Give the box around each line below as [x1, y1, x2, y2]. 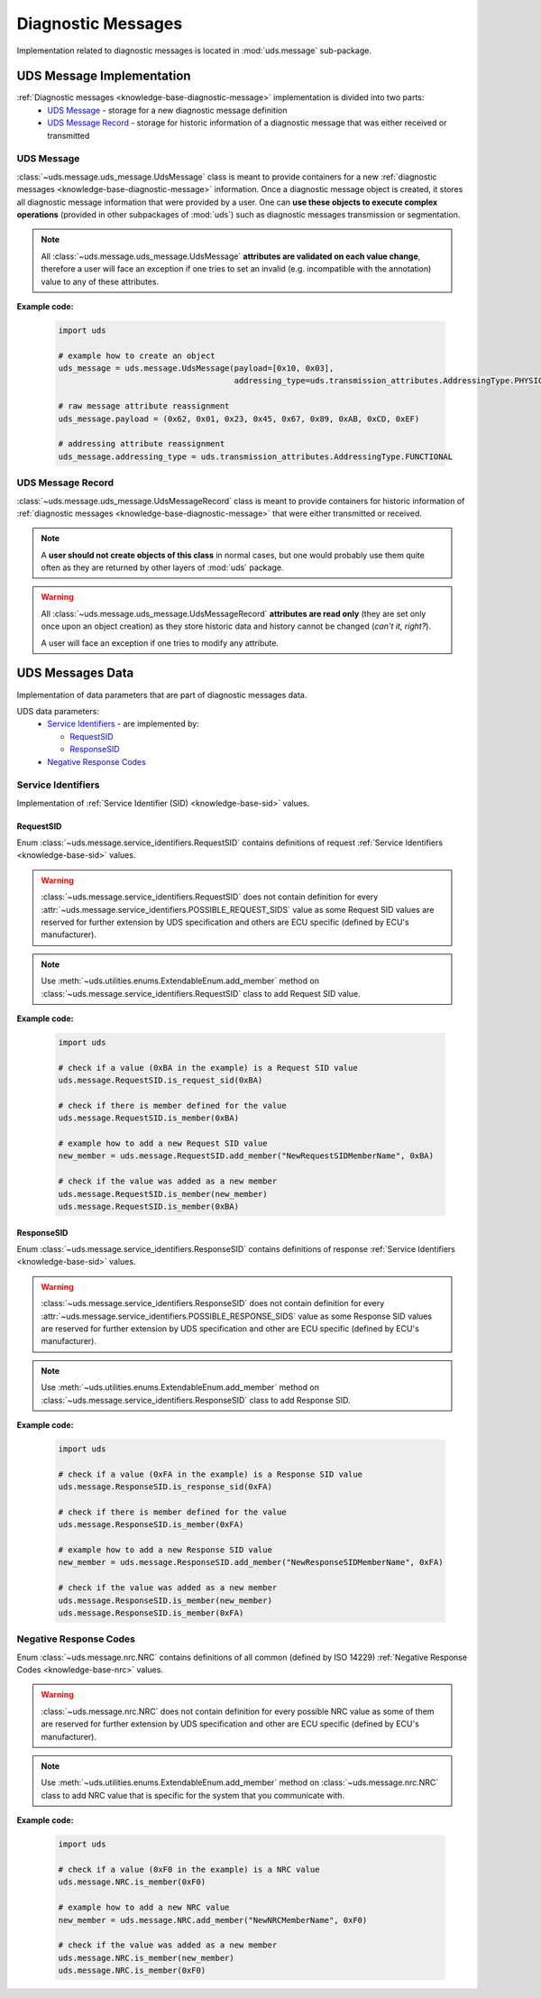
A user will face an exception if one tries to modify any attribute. [41, 637, 280, 649]
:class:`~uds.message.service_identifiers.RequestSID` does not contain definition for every [41, 891, 379, 902]
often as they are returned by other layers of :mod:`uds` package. [41, 562, 284, 573]
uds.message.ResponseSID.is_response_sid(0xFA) [58, 1482, 272, 1492]
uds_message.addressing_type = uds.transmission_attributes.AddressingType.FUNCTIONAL [58, 451, 454, 462]
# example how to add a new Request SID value [58, 1138, 268, 1149]
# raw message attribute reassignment [58, 401, 230, 411]
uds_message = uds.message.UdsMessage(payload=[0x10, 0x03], [58, 364, 335, 373]
